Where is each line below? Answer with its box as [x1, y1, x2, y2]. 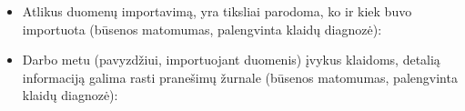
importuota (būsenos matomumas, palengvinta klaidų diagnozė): [22, 19, 382, 38]
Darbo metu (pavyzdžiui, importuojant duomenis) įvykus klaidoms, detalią [22, 50, 440, 69]
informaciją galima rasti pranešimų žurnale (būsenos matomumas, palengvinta [22, 67, 458, 86]
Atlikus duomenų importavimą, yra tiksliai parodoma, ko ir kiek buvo [22, 2, 412, 20]
